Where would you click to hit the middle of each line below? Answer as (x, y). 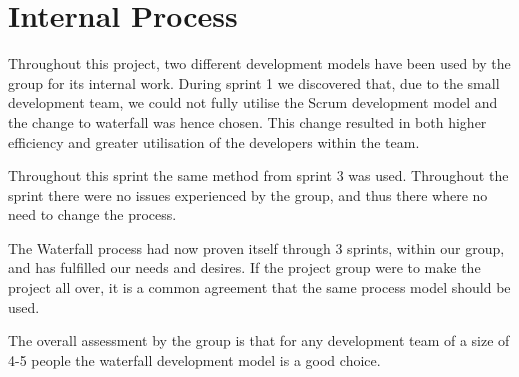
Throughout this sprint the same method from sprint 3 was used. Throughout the (258, 175)
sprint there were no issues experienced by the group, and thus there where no (248, 194)
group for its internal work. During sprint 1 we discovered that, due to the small (254, 82)
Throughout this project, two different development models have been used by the (259, 63)
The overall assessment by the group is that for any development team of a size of (259, 340)
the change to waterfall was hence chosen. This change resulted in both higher (247, 121)
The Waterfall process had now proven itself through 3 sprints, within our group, (256, 247)
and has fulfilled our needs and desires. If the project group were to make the (244, 267)
